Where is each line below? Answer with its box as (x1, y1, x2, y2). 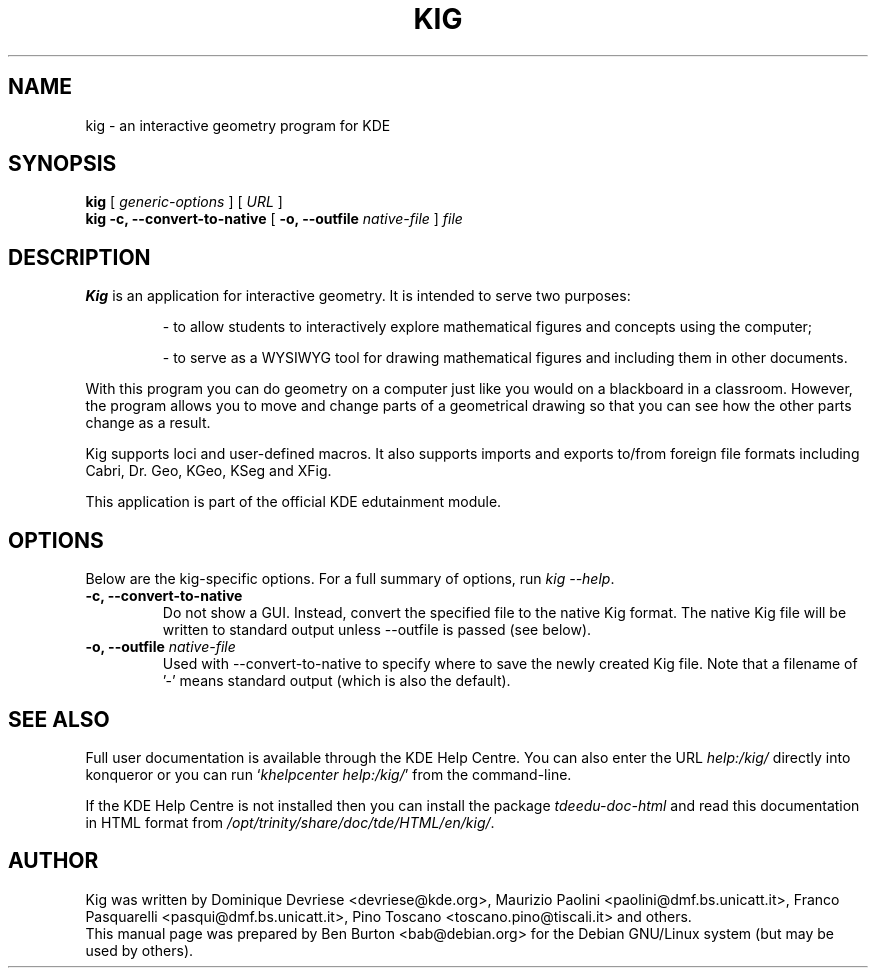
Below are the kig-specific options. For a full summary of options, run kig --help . (85, 570, 615, 588)
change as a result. (85, 414, 211, 432)
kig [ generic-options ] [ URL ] (85, 193, 283, 211)
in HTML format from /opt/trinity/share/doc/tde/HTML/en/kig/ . (85, 813, 495, 831)
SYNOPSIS (8, 151, 117, 177)
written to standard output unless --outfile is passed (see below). (162, 621, 592, 639)
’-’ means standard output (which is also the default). (162, 672, 511, 690)
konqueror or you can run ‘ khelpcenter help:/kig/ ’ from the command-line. (85, 765, 572, 783)
